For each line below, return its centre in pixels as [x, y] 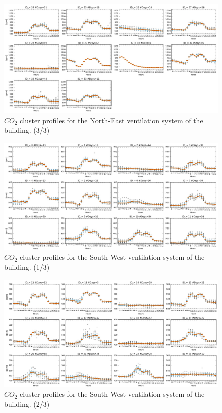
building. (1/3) [27, 267]
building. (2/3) [27, 404]
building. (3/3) [27, 130]
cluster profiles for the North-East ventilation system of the [112, 120]
